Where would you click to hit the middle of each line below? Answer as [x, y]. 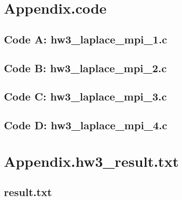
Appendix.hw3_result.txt [91, 161]
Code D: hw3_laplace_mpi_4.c [86, 125]
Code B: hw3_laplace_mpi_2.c [85, 68]
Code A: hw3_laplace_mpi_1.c [86, 39]
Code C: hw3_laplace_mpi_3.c [85, 96]
